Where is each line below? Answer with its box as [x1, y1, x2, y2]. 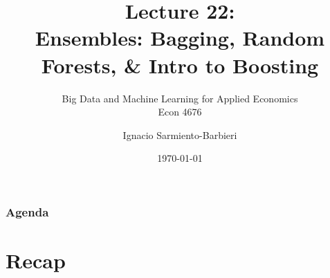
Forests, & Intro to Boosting [41, 50, 319, 79]
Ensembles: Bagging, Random [35, 24, 325, 52]
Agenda [6, 203, 49, 220]
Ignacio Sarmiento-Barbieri [122, 127, 237, 142]
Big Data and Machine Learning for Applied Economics [62, 91, 298, 105]
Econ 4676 [158, 104, 202, 119]
